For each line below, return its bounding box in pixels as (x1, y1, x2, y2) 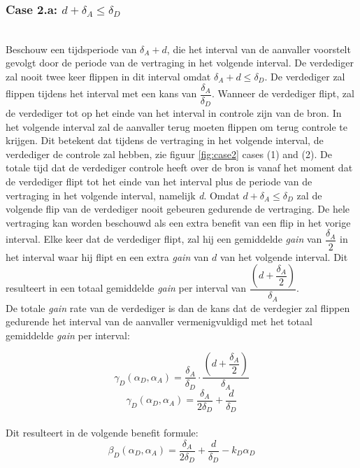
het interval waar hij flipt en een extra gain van (6, 249, 209, 264)
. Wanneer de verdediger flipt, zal (211, 86, 354, 101)
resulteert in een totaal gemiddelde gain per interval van (6, 281, 247, 295)
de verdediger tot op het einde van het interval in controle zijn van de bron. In (6, 106, 342, 120)
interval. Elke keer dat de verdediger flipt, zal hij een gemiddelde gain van (6, 232, 322, 246)
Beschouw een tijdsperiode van (6, 41, 137, 56)
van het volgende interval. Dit (219, 249, 348, 264)
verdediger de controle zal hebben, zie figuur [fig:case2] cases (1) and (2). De (6, 146, 332, 161)
